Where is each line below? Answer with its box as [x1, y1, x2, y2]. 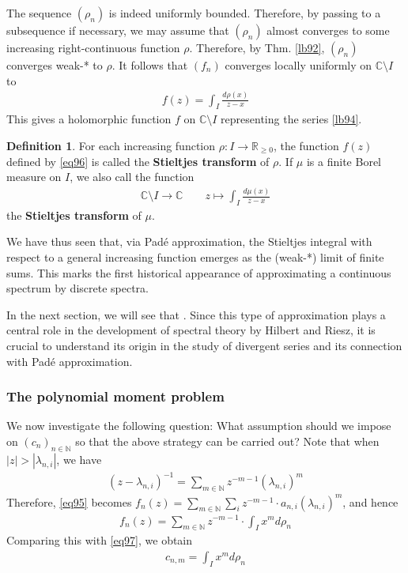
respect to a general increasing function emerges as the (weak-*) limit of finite [6, 249, 384, 266]
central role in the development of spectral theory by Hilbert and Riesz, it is [6, 322, 376, 338]
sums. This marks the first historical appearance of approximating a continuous [6, 264, 391, 281]
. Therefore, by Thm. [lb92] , [189, 40, 325, 55]
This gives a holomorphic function [6, 111, 172, 127]
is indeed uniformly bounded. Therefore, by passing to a [108, 5, 381, 21]
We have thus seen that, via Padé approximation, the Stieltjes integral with [6, 233, 372, 250]
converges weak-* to [6, 57, 103, 73]
